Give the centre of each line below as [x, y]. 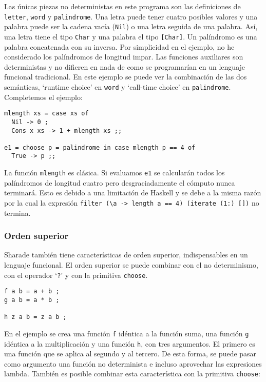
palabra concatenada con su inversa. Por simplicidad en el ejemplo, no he [119, 46]
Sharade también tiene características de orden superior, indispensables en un [126, 255]
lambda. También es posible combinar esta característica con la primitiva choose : [132, 374]
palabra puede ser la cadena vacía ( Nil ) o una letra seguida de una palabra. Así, [131, 26]
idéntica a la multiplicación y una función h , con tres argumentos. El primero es [130, 343]
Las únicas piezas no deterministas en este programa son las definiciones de [122, 6]
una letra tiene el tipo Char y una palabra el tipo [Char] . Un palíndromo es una [131, 36]
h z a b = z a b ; [35, 317]
